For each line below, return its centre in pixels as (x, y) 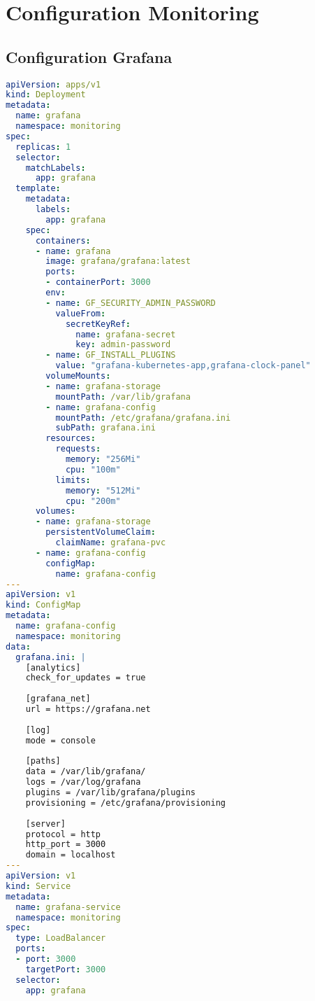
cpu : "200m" (93, 501)
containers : (63, 240)
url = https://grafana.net (88, 709)
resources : (71, 439)
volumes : (56, 511)
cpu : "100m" (93, 469)
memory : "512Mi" (103, 490)
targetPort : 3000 (66, 969)
